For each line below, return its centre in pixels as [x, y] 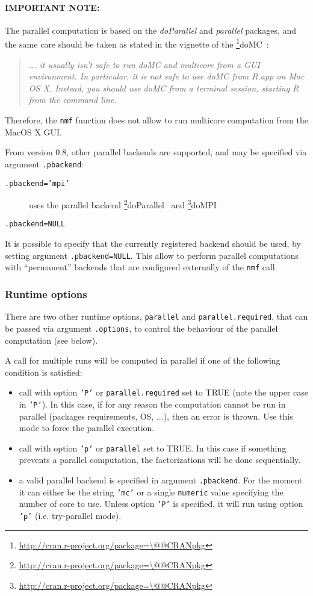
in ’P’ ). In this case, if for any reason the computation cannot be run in [152, 404]
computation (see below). [51, 340]
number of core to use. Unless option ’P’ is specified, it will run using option [161, 504]
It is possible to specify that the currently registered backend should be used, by [153, 244]
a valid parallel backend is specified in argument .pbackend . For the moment [161, 480]
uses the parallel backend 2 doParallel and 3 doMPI [123, 204]
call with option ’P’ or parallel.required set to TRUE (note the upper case [163, 392]
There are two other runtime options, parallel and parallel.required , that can [156, 316]
